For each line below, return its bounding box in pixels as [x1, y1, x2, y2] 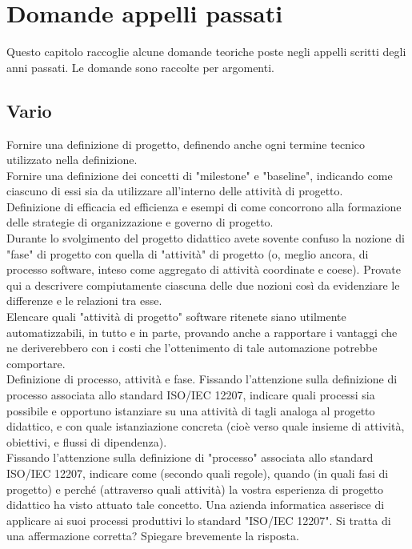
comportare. [6, 355, 66, 371]
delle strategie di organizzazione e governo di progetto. [6, 214, 274, 230]
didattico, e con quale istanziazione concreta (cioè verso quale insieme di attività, [6, 418, 405, 435]
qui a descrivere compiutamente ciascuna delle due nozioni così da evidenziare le [6, 276, 400, 293]
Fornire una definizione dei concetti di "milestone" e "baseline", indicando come [6, 166, 393, 183]
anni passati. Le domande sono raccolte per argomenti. [6, 58, 274, 75]
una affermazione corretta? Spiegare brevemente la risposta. [6, 527, 299, 544]
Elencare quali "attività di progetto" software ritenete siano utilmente [6, 308, 346, 325]
